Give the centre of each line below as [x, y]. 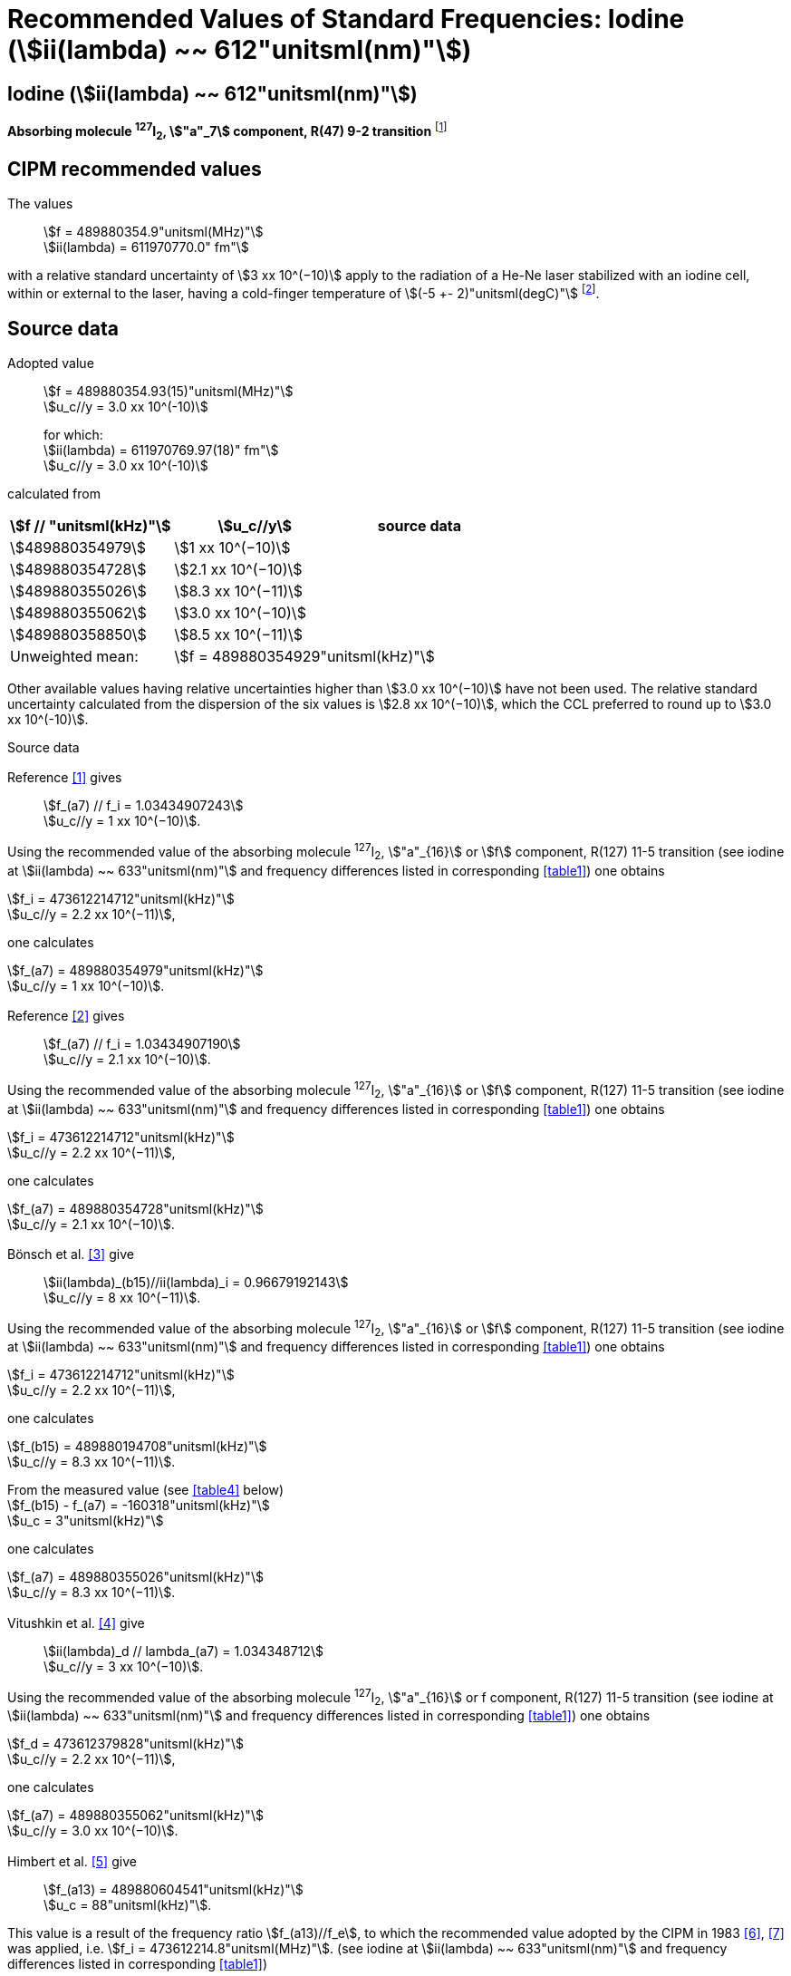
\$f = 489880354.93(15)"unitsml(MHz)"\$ [169, 391]
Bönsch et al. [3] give [71, 1254]
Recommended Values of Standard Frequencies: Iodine [346, 19]
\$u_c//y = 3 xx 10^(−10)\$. [124, 1666]
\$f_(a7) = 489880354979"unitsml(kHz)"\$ [135, 970]
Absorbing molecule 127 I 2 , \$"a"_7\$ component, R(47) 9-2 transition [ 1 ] [227, 131]
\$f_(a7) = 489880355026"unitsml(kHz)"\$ [135, 1577]
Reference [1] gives [65, 778]
